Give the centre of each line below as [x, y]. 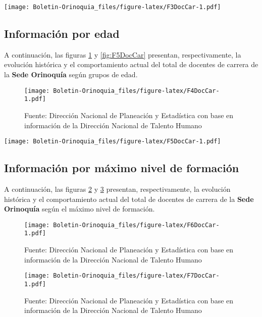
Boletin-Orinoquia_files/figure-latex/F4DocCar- [136, 91]
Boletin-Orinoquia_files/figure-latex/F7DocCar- [136, 276]
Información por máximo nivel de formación [122, 168]
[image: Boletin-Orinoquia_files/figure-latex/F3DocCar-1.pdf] [113, 7]
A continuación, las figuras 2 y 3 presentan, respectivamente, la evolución [117, 189]
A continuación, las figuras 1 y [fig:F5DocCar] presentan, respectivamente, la [123, 54]
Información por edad [62, 34]
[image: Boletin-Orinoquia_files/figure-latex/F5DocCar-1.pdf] [113, 142]
